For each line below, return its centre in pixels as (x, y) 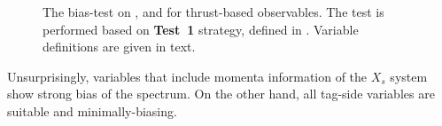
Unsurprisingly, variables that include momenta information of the (187, 76)
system (409, 76)
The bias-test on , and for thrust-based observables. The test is (213, 12)
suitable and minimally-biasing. (92, 110)
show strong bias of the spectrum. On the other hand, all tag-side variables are (221, 94)
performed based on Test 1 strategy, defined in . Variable (201, 29)
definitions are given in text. (119, 47)
